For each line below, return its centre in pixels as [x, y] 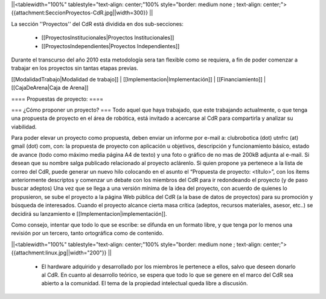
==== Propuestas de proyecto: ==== [57, 99]
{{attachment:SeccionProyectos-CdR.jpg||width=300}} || [82, 13]
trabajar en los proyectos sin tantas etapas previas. [75, 68]
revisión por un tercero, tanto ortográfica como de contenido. [88, 233]
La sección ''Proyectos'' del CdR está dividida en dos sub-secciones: [97, 24]
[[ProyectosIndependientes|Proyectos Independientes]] [110, 46]
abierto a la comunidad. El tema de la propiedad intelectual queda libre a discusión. [145, 283]
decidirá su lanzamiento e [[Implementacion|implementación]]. [89, 213]
